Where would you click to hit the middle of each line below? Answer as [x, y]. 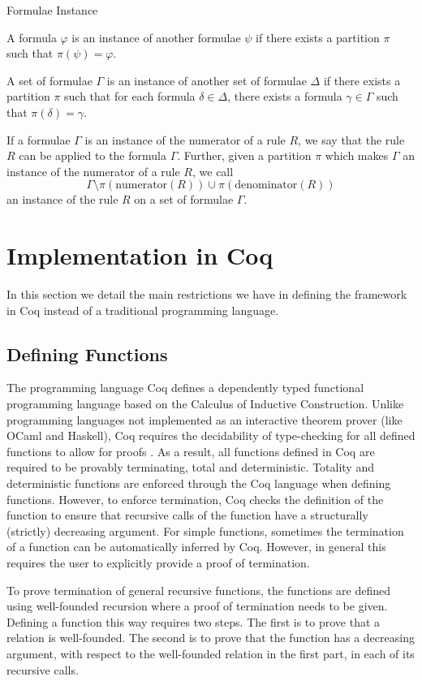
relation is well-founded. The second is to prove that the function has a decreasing [211, 638]
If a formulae [39, 139]
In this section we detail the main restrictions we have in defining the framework [207, 294]
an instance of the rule [62, 199]
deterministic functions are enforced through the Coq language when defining [199, 483]
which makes [357, 155]
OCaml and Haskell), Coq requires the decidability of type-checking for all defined [211, 435]
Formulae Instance [52, 10]
